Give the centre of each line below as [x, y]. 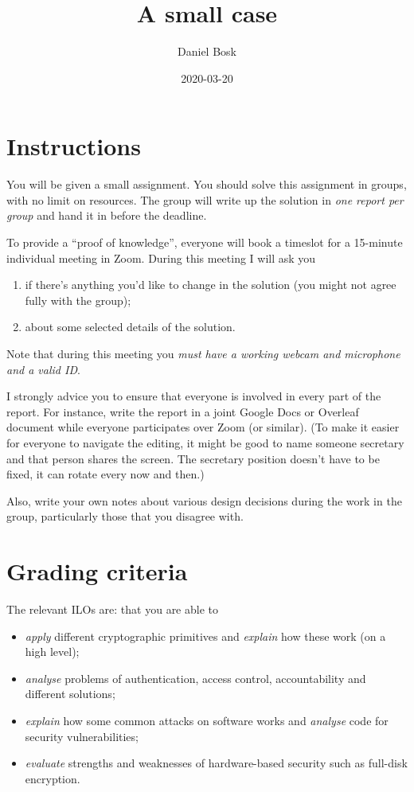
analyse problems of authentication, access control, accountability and [195, 678]
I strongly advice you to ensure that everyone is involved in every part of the [194, 396]
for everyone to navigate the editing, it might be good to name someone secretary [205, 442]
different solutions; [70, 694]
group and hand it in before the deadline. [107, 215]
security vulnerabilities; [82, 736]
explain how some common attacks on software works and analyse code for [207, 721]
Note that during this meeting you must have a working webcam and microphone [203, 353]
